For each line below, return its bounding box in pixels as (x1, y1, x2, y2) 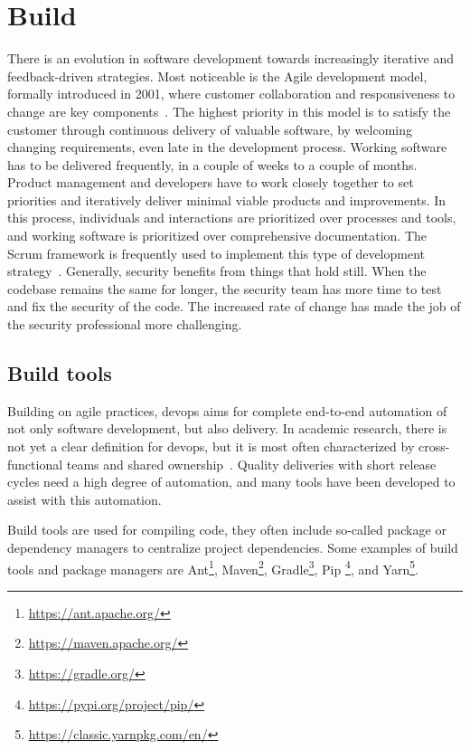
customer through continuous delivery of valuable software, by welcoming (7, 119, 412, 138)
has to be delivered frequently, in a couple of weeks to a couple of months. (7, 155, 418, 174)
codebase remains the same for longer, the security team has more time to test (7, 279, 442, 298)
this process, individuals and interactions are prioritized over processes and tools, (7, 208, 456, 227)
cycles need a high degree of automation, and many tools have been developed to (7, 472, 456, 491)
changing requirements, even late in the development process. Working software (7, 138, 447, 157)
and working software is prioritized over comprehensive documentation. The (7, 226, 428, 245)
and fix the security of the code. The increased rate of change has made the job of (7, 297, 461, 316)
